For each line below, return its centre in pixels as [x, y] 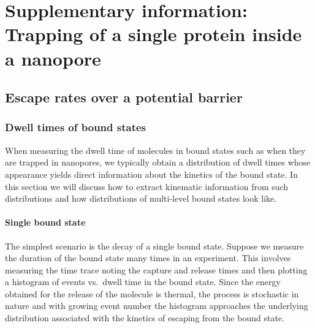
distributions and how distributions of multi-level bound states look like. [141, 198]
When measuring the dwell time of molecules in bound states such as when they [155, 150]
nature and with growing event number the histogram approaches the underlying [157, 306]
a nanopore [53, 58]
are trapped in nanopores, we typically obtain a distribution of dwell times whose [158, 162]
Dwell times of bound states [76, 127]
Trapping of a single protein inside [154, 34]
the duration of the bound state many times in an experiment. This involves [148, 258]
